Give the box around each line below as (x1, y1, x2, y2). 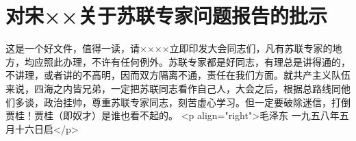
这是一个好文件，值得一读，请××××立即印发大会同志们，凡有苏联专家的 (5, 41, 333, 55)
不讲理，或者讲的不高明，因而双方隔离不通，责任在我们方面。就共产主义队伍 (5, 68, 351, 82)
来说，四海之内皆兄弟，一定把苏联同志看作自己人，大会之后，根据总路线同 (5, 81, 341, 95)
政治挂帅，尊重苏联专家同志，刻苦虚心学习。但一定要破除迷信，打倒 (43, 94, 351, 109)
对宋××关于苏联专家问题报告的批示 (5, 1, 328, 29)
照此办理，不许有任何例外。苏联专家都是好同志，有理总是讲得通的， (43, 54, 351, 68)
